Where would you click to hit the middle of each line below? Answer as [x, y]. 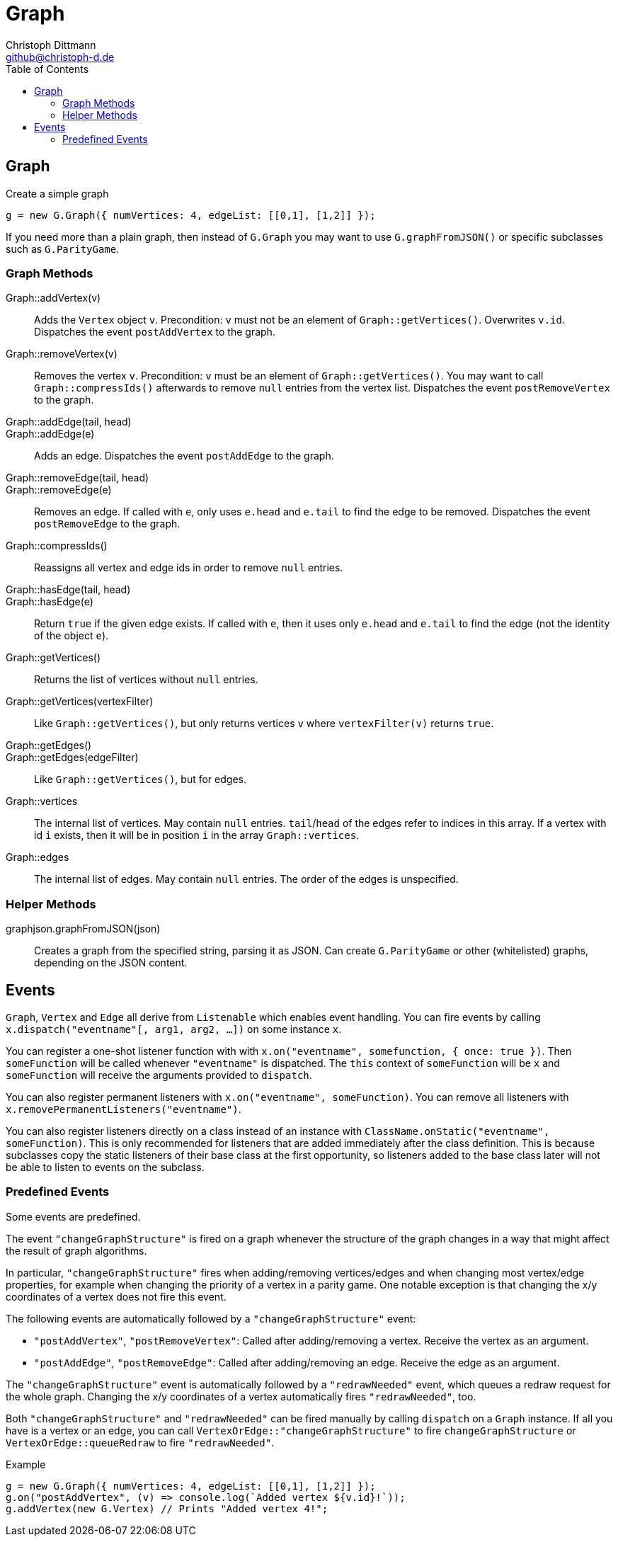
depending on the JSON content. [111, 963]
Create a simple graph [57, 193]
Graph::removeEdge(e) [59, 490]
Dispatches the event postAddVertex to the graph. [155, 332]
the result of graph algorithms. [76, 1250]
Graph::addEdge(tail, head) [69, 422]
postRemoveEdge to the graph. [107, 524]
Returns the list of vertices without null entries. [146, 680]
